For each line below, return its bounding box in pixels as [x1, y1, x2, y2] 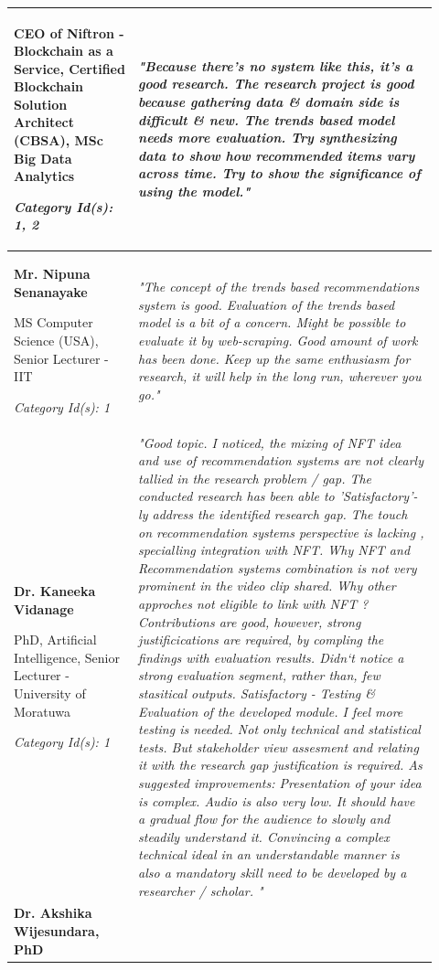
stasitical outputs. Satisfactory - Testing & [138, 684, 375, 702]
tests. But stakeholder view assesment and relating [138, 737, 419, 756]
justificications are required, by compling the [138, 630, 384, 649]
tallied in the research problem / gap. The [138, 468, 372, 487]
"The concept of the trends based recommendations [138, 277, 420, 296]
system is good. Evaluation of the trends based [138, 294, 395, 314]
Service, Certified [14, 59, 125, 78]
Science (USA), [14, 331, 99, 350]
